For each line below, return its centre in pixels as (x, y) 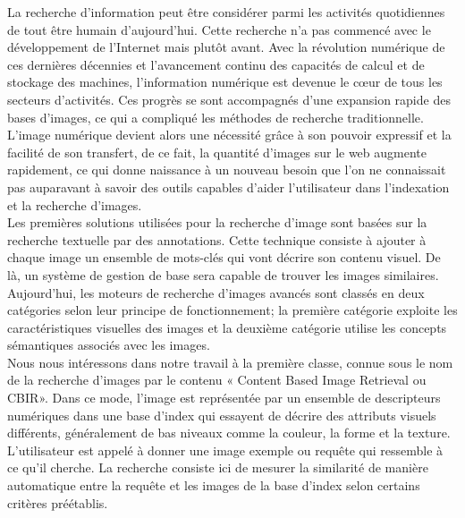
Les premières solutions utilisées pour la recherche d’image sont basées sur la (217, 222)
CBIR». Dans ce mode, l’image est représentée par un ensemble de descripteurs (224, 398)
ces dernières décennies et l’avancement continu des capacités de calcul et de (216, 64)
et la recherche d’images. (75, 204)
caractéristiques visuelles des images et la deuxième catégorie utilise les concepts (227, 327)
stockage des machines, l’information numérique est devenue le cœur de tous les (225, 82)
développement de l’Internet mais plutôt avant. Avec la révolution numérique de (226, 47)
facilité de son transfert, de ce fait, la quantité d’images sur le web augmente (217, 152)
